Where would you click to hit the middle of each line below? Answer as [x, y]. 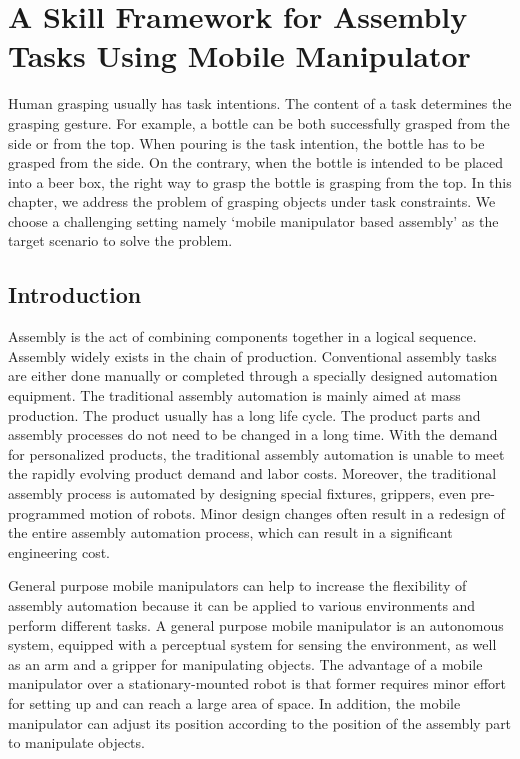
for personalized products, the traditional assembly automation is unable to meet [256, 453]
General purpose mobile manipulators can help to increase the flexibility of [237, 585]
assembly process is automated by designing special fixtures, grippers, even [237, 493]
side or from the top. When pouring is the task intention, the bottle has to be [246, 142]
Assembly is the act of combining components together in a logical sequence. [242, 336]
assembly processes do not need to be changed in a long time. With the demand [253, 434]
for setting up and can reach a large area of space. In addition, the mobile [234, 702]
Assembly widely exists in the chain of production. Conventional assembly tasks [252, 355]
